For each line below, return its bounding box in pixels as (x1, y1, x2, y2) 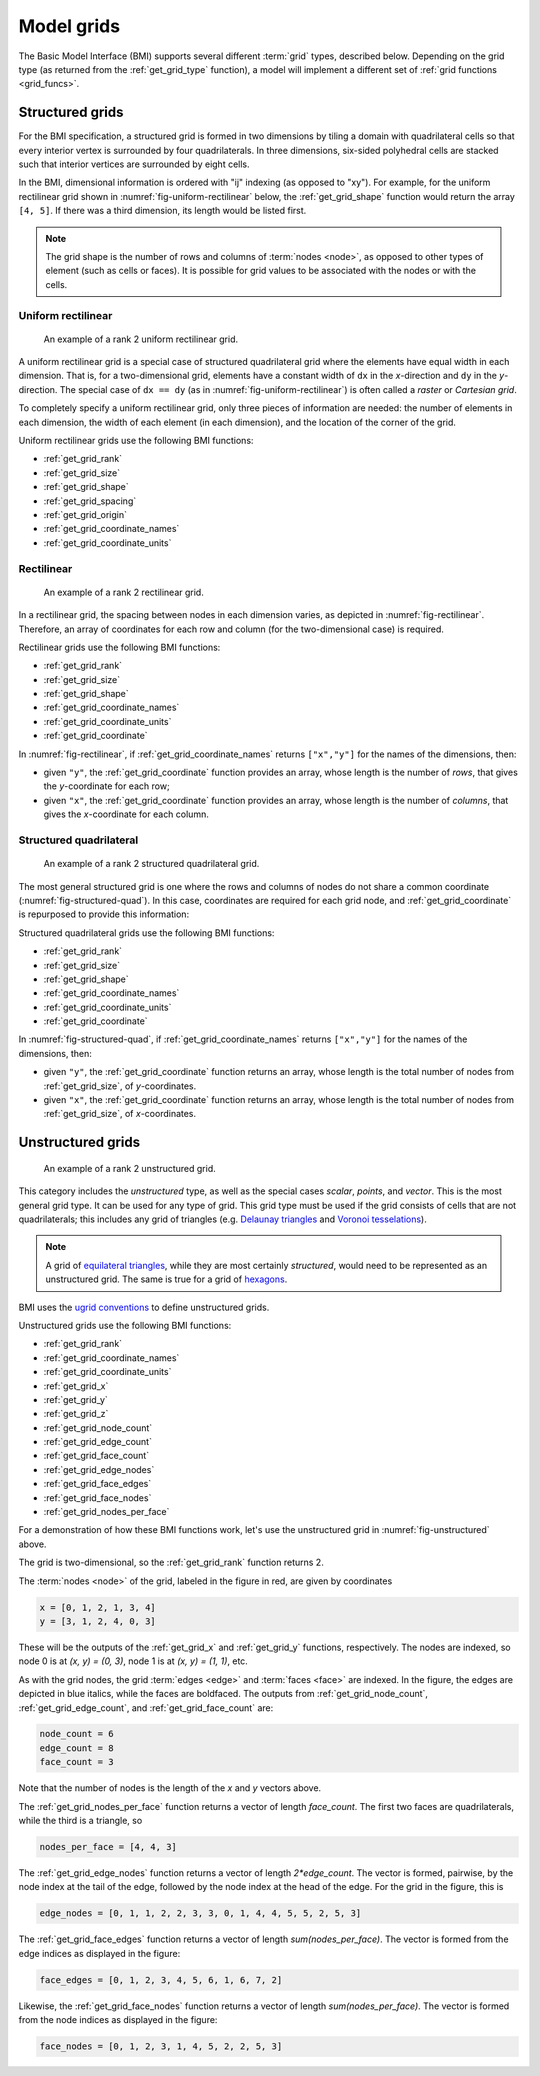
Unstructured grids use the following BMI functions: (18, 1319, 232, 1331)
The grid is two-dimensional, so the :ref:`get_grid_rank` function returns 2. (18, 1556, 324, 1569)
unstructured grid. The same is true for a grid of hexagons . (45, 1273, 288, 1285)
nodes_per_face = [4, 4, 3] (39, 1841, 177, 1853)
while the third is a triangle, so (18, 1815, 143, 1827)
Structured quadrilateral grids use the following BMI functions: (18, 926, 275, 939)
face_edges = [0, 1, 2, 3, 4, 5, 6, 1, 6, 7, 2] (39, 1974, 283, 1985)
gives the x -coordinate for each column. (43, 808, 209, 820)
